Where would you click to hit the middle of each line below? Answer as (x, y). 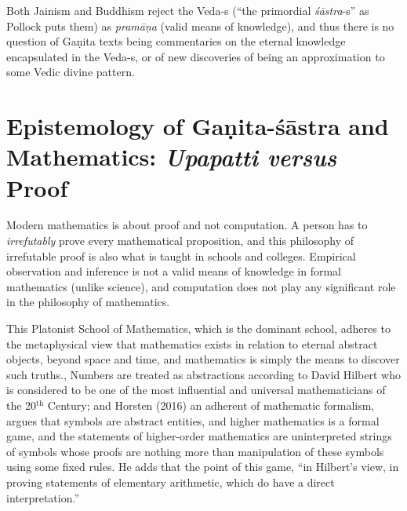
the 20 (22, 405)
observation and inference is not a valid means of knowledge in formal (174, 271)
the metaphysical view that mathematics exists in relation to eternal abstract (192, 343)
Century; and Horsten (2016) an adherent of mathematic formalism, (211, 405)
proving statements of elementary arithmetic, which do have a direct (171, 482)
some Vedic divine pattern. (71, 72)
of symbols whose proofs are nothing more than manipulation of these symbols (195, 451)
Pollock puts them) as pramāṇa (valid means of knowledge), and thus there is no (200, 26)
